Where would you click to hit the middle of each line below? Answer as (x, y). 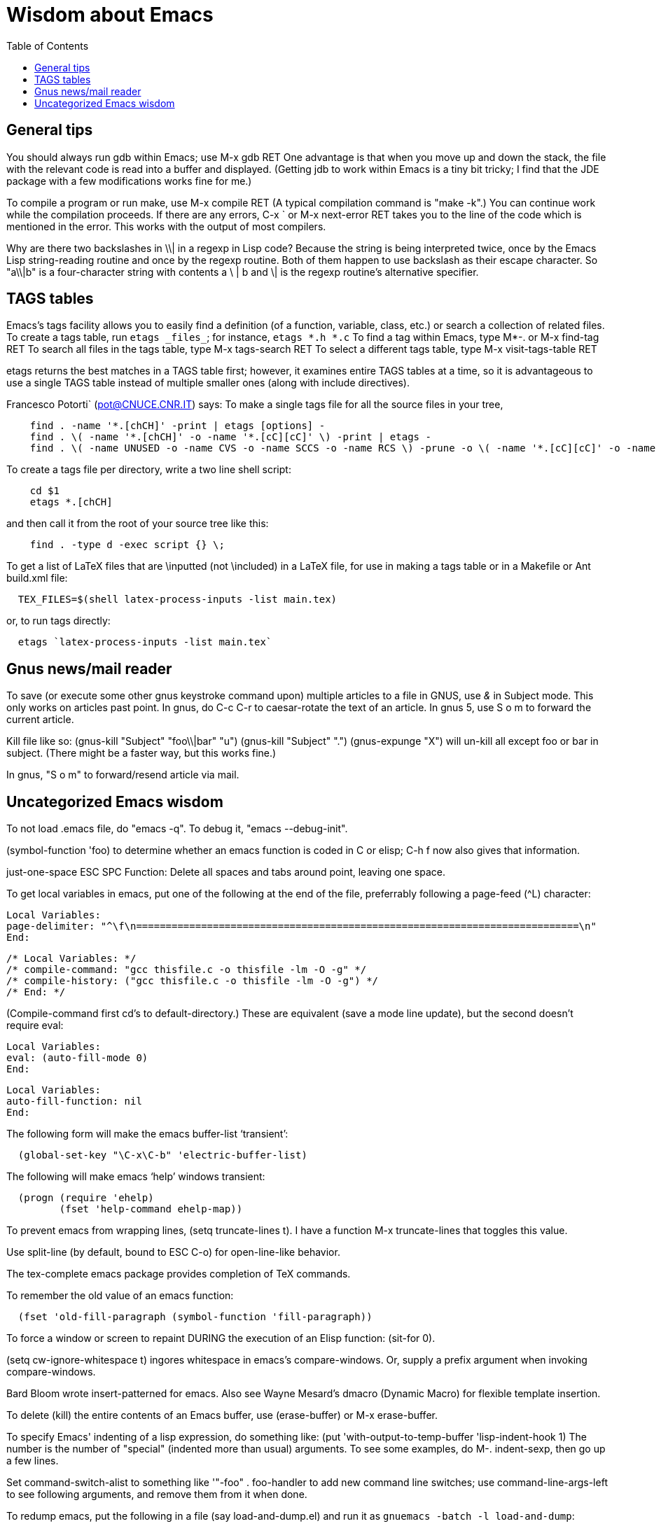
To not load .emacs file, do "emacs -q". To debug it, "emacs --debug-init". (177, 829)
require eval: (35, 1025)
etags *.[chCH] (71, 502)
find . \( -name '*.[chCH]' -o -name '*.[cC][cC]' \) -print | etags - (230, 437)
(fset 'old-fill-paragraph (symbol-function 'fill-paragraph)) (195, 1317)
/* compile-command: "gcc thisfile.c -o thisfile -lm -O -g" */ (187, 970)
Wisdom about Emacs (110, 15)
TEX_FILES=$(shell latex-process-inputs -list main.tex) (178, 600)
